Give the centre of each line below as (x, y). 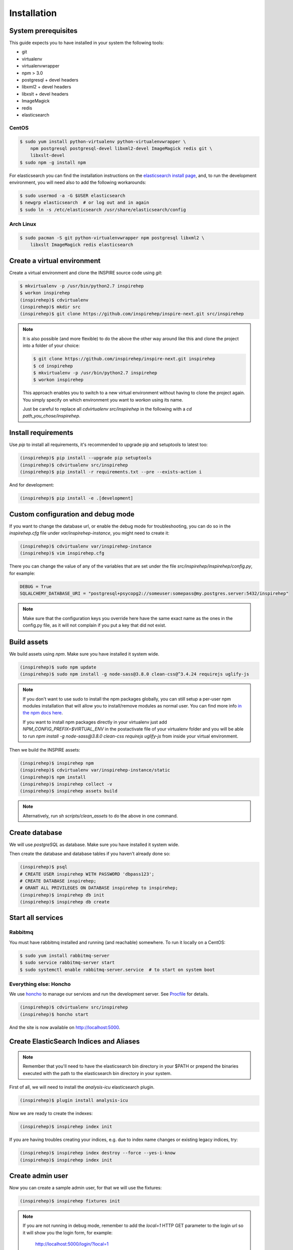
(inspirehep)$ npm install (53, 777)
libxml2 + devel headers (46, 87)
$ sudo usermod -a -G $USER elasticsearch (72, 196)
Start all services (36, 918)
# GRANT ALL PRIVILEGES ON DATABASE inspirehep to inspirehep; (99, 888)
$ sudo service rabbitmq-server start (67, 963)
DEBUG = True (36, 586)
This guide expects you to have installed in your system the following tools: (86, 43)
